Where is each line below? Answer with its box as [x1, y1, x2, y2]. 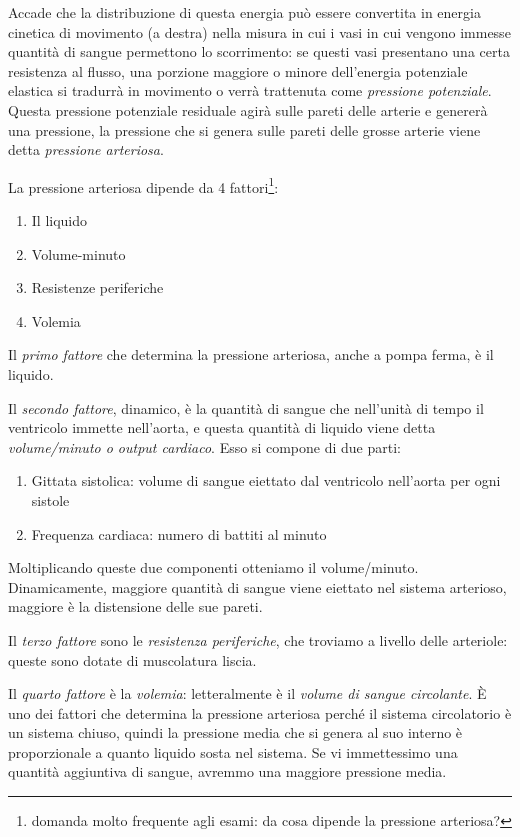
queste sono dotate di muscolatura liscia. [8, 649, 257, 670]
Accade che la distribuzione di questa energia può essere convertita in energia [8, 2, 481, 22]
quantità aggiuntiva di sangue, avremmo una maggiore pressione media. [8, 761, 447, 782]
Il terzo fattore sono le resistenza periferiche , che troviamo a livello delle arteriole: [8, 629, 508, 650]
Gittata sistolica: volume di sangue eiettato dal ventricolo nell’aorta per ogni [31, 470, 501, 491]
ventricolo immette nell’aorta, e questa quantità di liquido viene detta [8, 417, 436, 438]
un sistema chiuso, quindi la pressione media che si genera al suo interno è [8, 722, 463, 743]
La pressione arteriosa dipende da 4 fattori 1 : [8, 173, 279, 197]
